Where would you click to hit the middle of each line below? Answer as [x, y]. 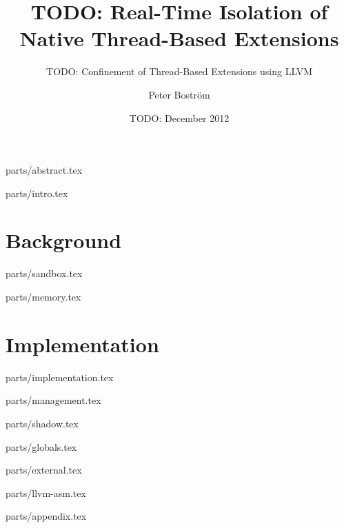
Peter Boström [179, 94]
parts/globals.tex [41, 446]
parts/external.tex [44, 470]
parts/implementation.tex [60, 377]
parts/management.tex [53, 400]
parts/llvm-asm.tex [46, 493]
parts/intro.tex [37, 193]
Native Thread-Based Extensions [179, 38]
